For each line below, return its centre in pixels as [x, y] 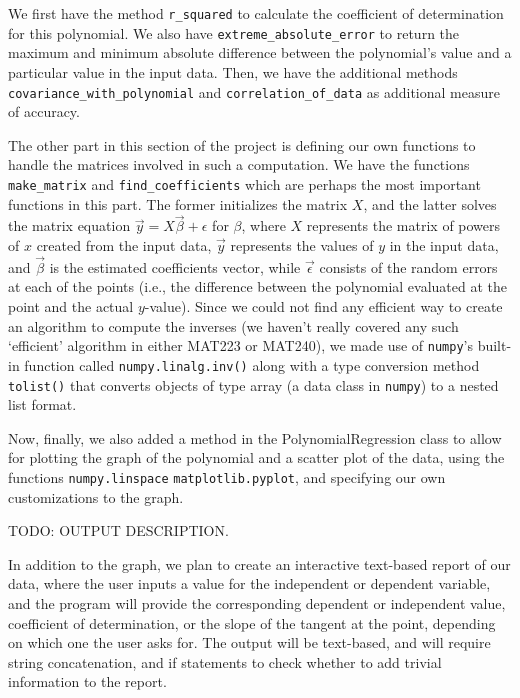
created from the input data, [124, 245]
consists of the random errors [408, 266]
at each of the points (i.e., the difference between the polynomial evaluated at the [258, 286]
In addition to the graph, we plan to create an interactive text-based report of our [259, 563]
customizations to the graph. [96, 496]
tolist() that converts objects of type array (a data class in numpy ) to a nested [253, 384]
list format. [42, 404]
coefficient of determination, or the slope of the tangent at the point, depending [252, 622]
